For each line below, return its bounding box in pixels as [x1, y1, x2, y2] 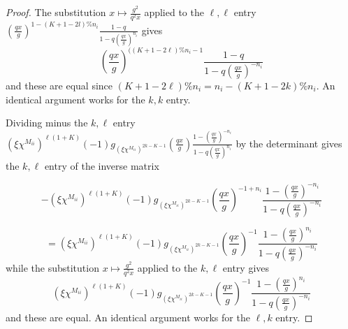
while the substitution [6, 260, 99, 275]
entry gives [222, 260, 270, 275]
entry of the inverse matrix [44, 159, 159, 173]
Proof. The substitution [6, 5, 106, 19]
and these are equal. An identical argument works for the [6, 309, 250, 324]
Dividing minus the [6, 115, 88, 130]
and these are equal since [6, 78, 113, 92]
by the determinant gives [235, 136, 342, 150]
